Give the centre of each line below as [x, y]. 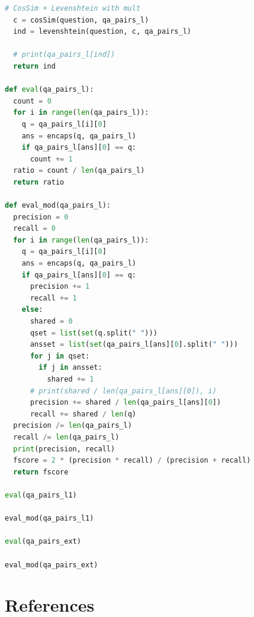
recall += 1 [53, 298]
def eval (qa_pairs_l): [49, 90]
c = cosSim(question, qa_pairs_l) [81, 20]
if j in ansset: [70, 368]
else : [32, 310]
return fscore [41, 472]
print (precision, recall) [64, 449]
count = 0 [32, 101]
